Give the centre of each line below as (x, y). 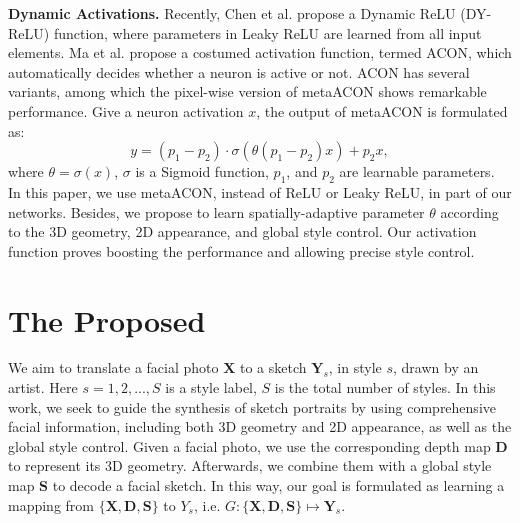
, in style (355, 367)
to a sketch (273, 367)
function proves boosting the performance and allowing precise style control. (241, 250)
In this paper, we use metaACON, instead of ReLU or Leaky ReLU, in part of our (260, 191)
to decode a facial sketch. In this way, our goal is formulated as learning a (278, 485)
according (469, 211)
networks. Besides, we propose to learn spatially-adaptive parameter (216, 211)
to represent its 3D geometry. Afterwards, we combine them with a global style (250, 465)
